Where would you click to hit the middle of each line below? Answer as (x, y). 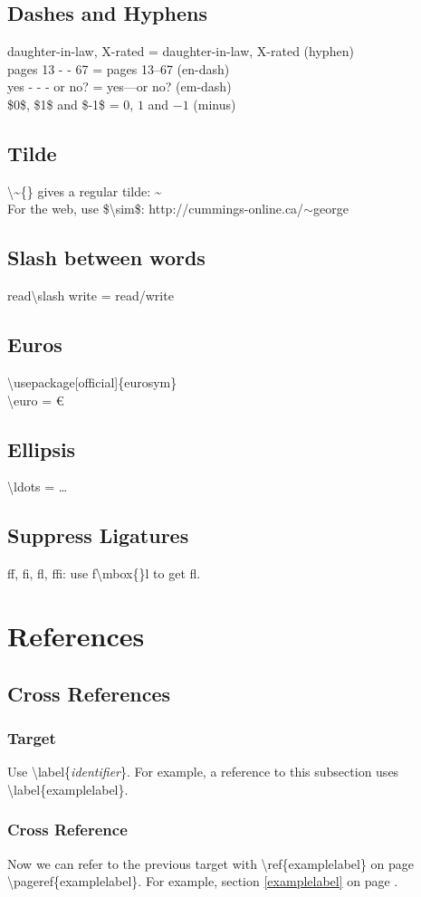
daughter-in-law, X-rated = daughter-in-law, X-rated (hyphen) (181, 51)
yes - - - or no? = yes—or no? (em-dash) (120, 86)
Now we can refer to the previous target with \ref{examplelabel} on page (211, 863)
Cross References (89, 693)
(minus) (215, 104)
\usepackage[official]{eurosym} (92, 382)
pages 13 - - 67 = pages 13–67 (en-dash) (119, 68)
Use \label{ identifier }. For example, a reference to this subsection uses (203, 772)
